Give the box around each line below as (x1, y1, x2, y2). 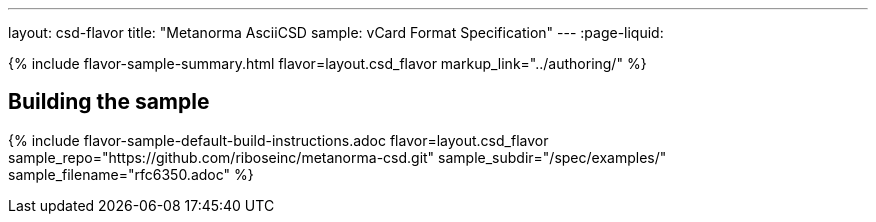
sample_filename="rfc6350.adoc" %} (8, 165, 254, 183)
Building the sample (8, 89, 210, 115)
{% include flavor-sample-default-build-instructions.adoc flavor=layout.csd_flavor (8, 131, 549, 149)
